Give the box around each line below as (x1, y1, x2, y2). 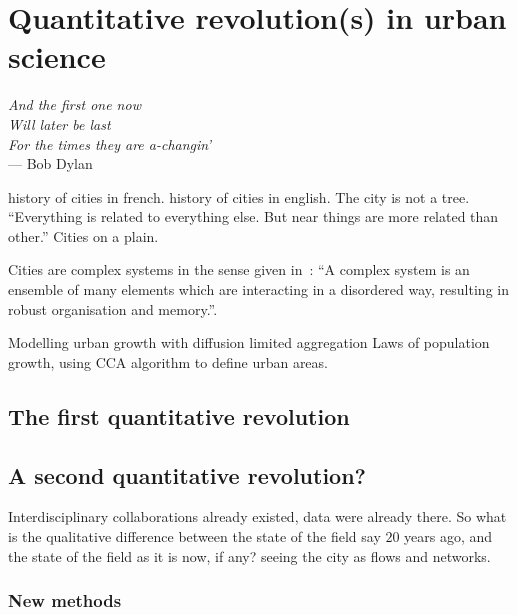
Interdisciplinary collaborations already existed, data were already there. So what (8, 506, 507, 527)
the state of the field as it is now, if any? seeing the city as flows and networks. (8, 545, 491, 566)
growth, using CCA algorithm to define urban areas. (8, 351, 328, 372)
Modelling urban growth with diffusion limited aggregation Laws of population (8, 332, 490, 353)
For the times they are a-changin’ (8, 133, 212, 154)
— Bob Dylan (8, 153, 93, 174)
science (8, 36, 106, 77)
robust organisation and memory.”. (8, 298, 218, 319)
